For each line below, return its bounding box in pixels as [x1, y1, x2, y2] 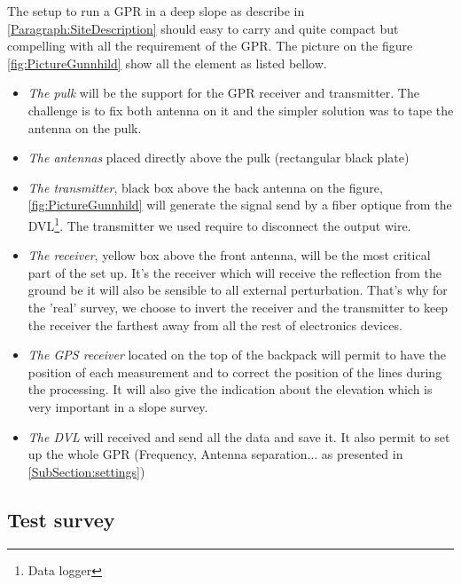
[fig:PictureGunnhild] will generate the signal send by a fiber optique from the [27, 195, 452, 214]
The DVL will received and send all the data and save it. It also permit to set [27, 427, 450, 446]
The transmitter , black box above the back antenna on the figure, [27, 178, 383, 196]
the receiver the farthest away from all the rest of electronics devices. [27, 315, 402, 334]
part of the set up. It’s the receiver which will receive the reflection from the [27, 263, 442, 281]
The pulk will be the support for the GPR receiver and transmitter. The [27, 83, 419, 102]
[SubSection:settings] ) [27, 462, 145, 480]
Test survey [7, 505, 115, 533]
